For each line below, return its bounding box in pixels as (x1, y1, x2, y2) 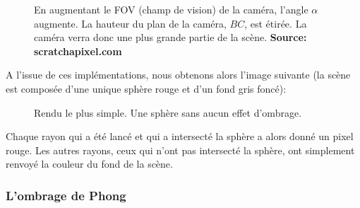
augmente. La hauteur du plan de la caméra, (34, 16, 227, 30)
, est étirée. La (244, 16, 307, 30)
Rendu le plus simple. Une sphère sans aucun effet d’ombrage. (34, 105, 302, 120)
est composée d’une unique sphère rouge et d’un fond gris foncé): (6, 81, 287, 96)
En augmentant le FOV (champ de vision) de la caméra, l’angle (34, 2, 308, 16)
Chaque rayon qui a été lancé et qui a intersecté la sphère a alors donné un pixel (6, 129, 354, 144)
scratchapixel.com (34, 43, 122, 58)
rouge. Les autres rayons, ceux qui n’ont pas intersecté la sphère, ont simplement (6, 142, 355, 157)
